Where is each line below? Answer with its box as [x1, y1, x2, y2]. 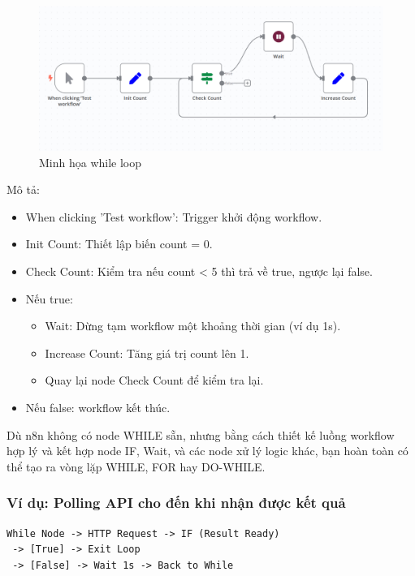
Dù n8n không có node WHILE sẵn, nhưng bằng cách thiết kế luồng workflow [6, 426, 395, 443]
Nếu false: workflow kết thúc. [25, 398, 171, 415]
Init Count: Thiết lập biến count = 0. [25, 235, 213, 252]
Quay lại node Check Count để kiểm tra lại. [45, 372, 264, 389]
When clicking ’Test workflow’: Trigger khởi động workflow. [25, 208, 322, 225]
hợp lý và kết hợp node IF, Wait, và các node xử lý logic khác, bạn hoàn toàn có [6, 442, 409, 459]
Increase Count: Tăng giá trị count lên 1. [45, 344, 249, 361]
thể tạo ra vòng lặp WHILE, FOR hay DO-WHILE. [6, 458, 266, 475]
